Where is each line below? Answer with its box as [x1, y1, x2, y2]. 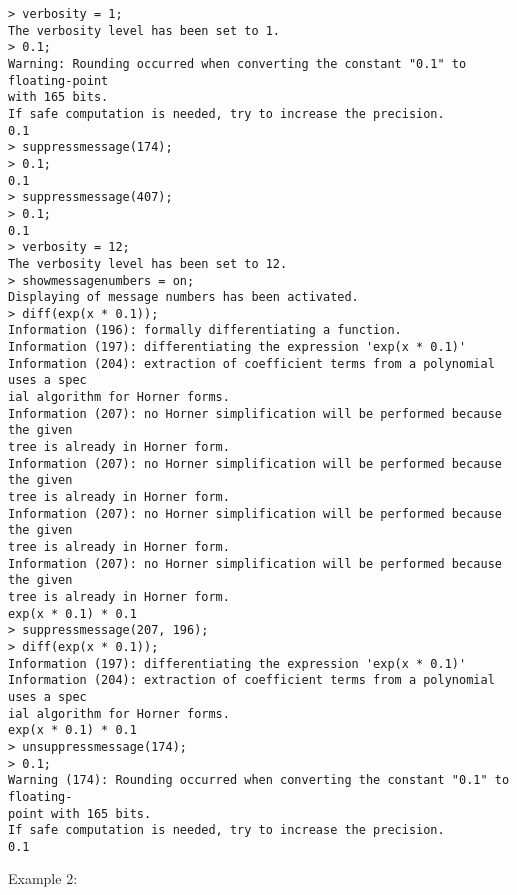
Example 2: [8, 868, 78, 889]
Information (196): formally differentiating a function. [8, 323, 402, 338]
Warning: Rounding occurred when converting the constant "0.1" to [8, 56, 467, 71]
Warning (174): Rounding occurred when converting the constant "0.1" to [8, 773, 510, 788]
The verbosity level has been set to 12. [8, 256, 288, 271]
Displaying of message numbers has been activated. [8, 290, 359, 305]
